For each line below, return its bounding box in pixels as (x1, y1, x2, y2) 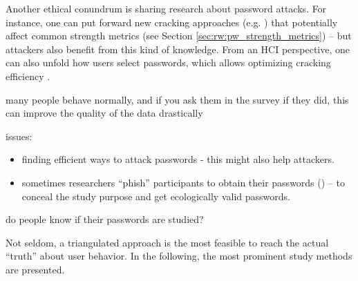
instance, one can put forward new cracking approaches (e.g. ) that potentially (6, 14, 338, 29)
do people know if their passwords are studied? (6, 212, 204, 226)
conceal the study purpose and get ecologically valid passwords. (21, 188, 290, 203)
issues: (6, 128, 32, 143)
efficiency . (6, 68, 50, 83)
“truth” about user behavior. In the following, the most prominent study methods (6, 249, 352, 263)
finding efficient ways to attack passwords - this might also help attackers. (21, 152, 335, 166)
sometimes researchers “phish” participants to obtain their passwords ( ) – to (21, 175, 345, 189)
